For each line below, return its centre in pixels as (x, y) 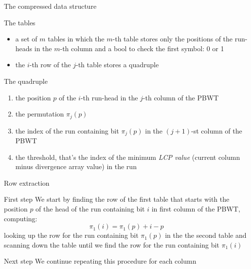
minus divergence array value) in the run (76, 166)
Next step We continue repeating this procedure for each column (100, 261)
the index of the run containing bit (67, 130)
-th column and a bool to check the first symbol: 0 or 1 (142, 48)
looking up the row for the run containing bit (71, 235)
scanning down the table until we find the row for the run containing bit (112, 244)
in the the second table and (206, 235)
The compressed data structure (50, 6)
